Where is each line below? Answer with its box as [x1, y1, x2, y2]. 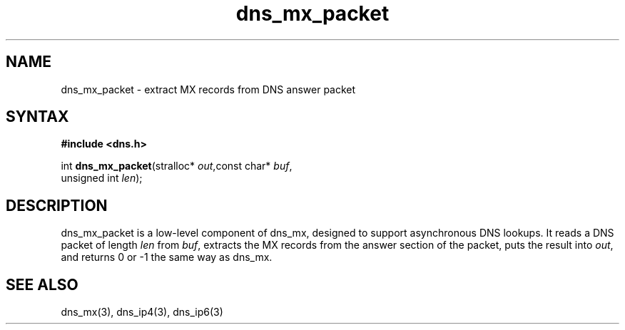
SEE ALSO [6, 275, 78, 294]
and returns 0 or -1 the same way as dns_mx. [61, 251, 273, 264]
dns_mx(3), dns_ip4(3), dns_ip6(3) [61, 306, 223, 319]
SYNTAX [6, 108, 69, 126]
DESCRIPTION [6, 196, 108, 215]
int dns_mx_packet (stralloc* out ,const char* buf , [61, 160, 293, 172]
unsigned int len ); [61, 172, 143, 185]
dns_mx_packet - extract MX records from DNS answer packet [61, 83, 356, 96]
